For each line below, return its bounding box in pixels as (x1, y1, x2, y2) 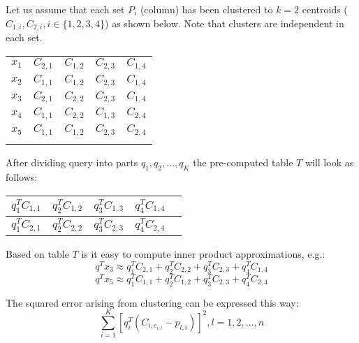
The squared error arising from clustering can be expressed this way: (6, 295, 299, 309)
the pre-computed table (193, 155, 293, 170)
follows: (6, 170, 38, 184)
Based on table (6, 247, 69, 261)
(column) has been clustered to (140, 2, 273, 16)
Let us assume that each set (6, 2, 125, 16)
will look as (305, 155, 354, 170)
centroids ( (302, 2, 348, 16)
